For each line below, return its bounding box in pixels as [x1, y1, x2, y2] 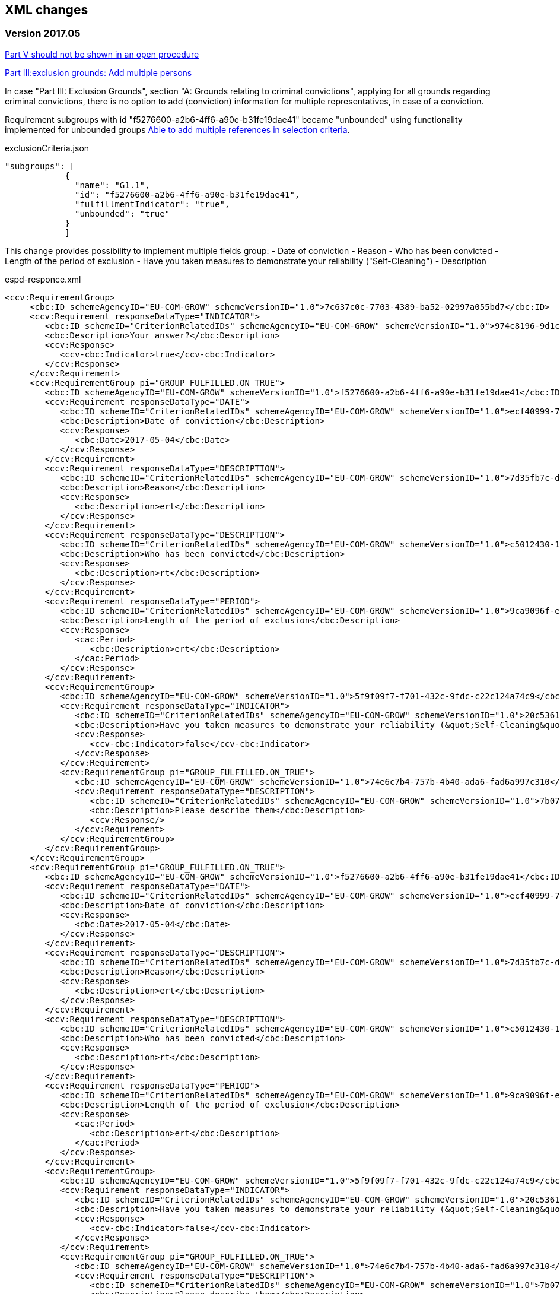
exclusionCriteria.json [5, 142, 90, 153]
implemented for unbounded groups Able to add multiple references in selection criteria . [5, 124, 350, 135]
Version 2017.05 [5, 27, 81, 40]
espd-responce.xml [5, 274, 81, 284]
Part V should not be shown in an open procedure [5, 49, 199, 59]
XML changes [5, 2, 88, 17]
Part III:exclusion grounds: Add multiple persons [5, 67, 192, 78]
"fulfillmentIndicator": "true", [75, 199, 230, 209]
